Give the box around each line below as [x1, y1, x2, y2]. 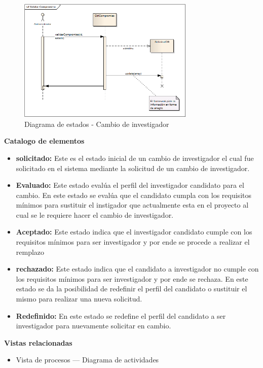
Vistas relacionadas [4, 337, 72, 348]
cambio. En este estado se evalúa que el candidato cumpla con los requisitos [16, 189, 251, 200]
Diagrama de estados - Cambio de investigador [24, 118, 169, 129]
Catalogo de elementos [4, 136, 85, 146]
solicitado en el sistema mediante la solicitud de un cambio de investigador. [16, 162, 250, 173]
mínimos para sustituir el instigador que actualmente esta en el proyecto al [16, 199, 249, 210]
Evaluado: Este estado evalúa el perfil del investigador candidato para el [16, 180, 244, 190]
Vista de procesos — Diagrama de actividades [16, 354, 159, 365]
